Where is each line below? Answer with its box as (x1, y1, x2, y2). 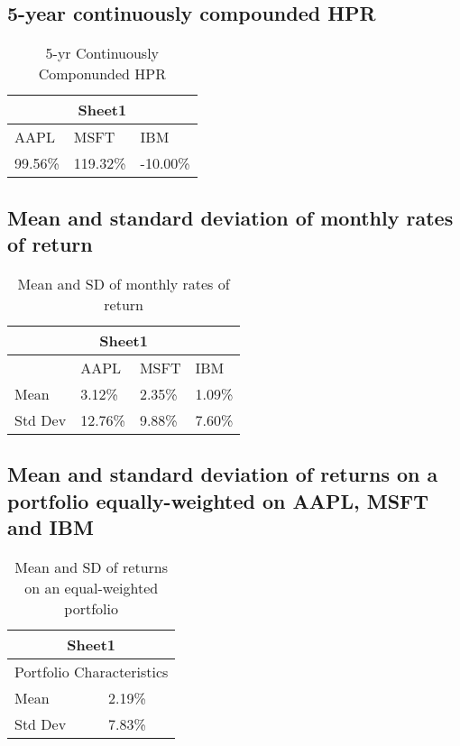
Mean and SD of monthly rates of (17, 272, 230, 294)
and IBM (7, 512, 94, 540)
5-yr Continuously (45, 42, 160, 64)
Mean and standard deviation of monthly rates (7, 203, 454, 231)
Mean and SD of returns (14, 556, 169, 577)
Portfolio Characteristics (14, 660, 169, 682)
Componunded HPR (38, 63, 167, 85)
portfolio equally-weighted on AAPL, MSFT (7, 486, 429, 514)
